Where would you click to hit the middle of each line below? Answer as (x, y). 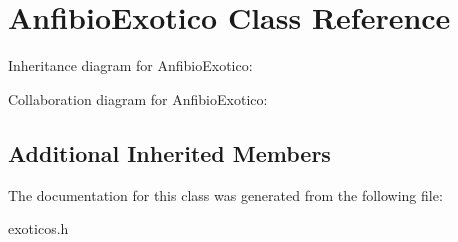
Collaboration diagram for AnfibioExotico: (138, 98)
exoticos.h (38, 228)
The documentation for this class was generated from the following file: (225, 194)
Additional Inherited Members (169, 152)
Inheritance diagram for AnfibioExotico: (130, 65)
